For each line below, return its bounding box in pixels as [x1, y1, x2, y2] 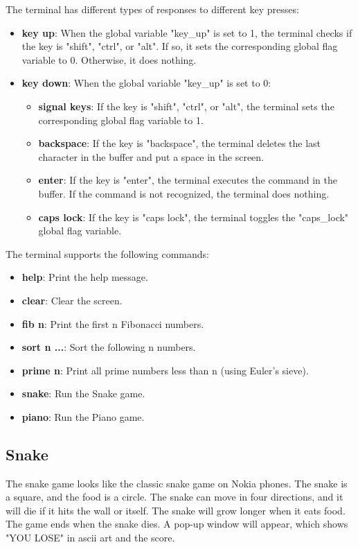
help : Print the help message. [21, 270, 148, 284]
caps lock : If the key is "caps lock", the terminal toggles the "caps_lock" [38, 209, 349, 224]
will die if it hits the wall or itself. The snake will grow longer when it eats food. [6, 503, 346, 517]
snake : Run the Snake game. [21, 386, 145, 401]
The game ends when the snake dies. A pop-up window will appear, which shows [6, 516, 348, 531]
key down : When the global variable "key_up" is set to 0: [21, 76, 271, 90]
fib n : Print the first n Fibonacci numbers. [21, 316, 204, 331]
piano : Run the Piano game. [21, 409, 145, 424]
